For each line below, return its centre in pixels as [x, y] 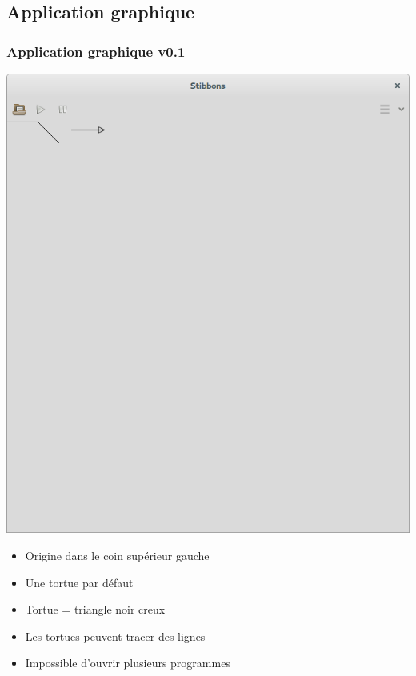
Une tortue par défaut [79, 582]
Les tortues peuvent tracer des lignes [115, 636]
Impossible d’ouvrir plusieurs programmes [128, 663]
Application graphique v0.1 [96, 51]
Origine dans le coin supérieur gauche [117, 556]
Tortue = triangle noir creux [95, 609]
